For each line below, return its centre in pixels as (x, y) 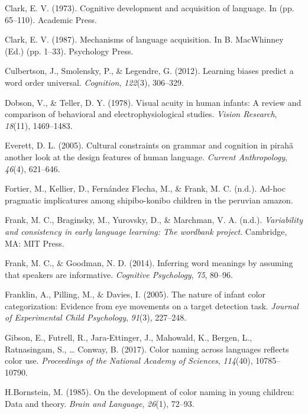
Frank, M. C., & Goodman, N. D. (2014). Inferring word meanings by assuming (149, 263)
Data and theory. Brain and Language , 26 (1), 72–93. (100, 404)
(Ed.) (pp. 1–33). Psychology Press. (69, 51)
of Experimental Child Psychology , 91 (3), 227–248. (96, 317)
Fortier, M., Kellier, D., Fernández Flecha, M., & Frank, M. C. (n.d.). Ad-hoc (145, 188)
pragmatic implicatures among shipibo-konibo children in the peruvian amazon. (149, 200)
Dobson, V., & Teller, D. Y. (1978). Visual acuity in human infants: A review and (153, 102)
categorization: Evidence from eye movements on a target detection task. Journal (152, 305)
